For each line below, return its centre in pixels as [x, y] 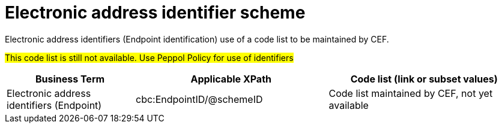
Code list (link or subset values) [424, 79]
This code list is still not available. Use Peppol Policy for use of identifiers [149, 57]
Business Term [70, 79]
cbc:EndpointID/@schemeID [199, 99]
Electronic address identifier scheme [155, 13]
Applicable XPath [231, 79]
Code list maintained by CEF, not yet [411, 93]
